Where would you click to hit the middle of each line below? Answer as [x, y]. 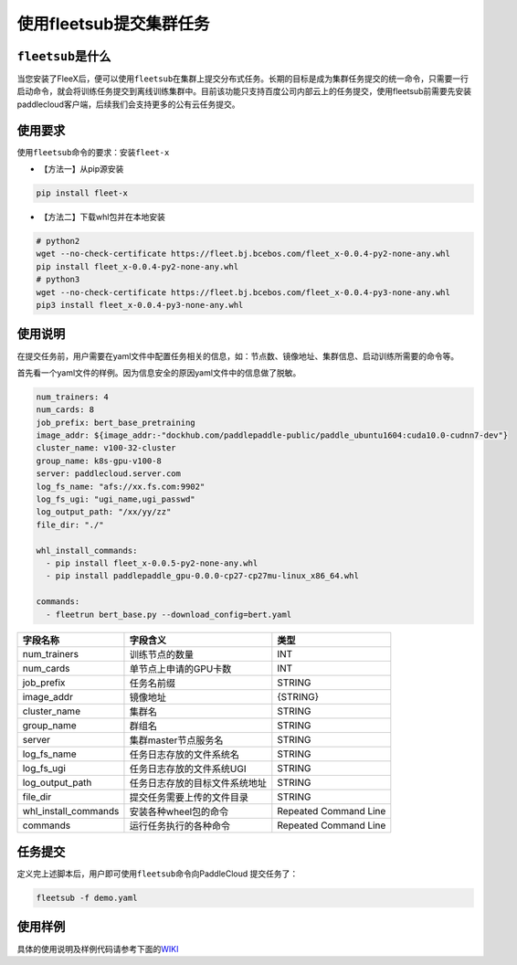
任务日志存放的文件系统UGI [188, 769]
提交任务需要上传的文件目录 [189, 797]
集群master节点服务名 [176, 740]
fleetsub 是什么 [64, 56]
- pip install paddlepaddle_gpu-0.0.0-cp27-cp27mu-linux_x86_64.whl [203, 576]
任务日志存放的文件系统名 [185, 754]
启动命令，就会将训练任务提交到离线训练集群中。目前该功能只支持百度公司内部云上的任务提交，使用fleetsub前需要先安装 [244, 91]
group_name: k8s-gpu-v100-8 [99, 461]
